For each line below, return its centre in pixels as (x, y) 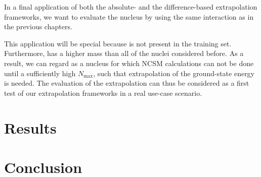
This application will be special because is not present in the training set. (118, 43)
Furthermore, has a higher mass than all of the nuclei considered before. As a (124, 53)
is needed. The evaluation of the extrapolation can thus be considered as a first (127, 83)
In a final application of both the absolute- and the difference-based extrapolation (131, 7)
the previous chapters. (38, 26)
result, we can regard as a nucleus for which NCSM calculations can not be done (129, 63)
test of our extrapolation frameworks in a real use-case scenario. (103, 93)
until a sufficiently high (40, 73)
